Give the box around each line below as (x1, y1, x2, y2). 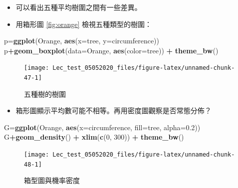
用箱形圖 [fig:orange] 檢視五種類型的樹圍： (15, 18, 152, 29)
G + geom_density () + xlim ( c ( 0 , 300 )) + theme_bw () (4, 132, 184, 142)
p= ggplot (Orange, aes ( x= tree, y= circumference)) (4, 35, 160, 46)
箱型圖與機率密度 (24, 175, 80, 186)
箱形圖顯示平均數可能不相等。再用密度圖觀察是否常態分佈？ (15, 105, 212, 116)
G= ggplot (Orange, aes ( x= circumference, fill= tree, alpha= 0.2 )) (4, 122, 201, 132)
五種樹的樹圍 (24, 88, 66, 99)
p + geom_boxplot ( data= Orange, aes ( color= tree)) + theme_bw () (4, 45, 219, 55)
